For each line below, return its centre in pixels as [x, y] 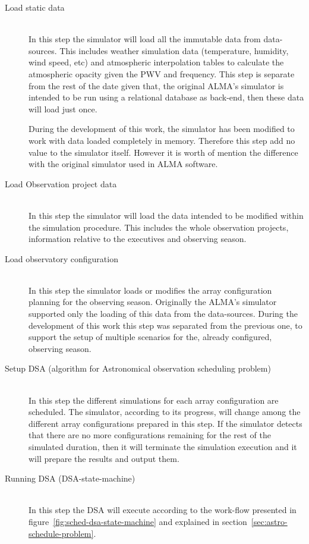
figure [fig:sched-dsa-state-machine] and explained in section [138, 521]
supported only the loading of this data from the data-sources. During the [163, 314]
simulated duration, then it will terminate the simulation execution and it [163, 446]
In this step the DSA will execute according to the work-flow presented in [163, 510]
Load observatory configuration [62, 258]
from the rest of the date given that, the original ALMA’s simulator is [156, 85]
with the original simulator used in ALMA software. [123, 164]
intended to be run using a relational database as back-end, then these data [166, 97]
